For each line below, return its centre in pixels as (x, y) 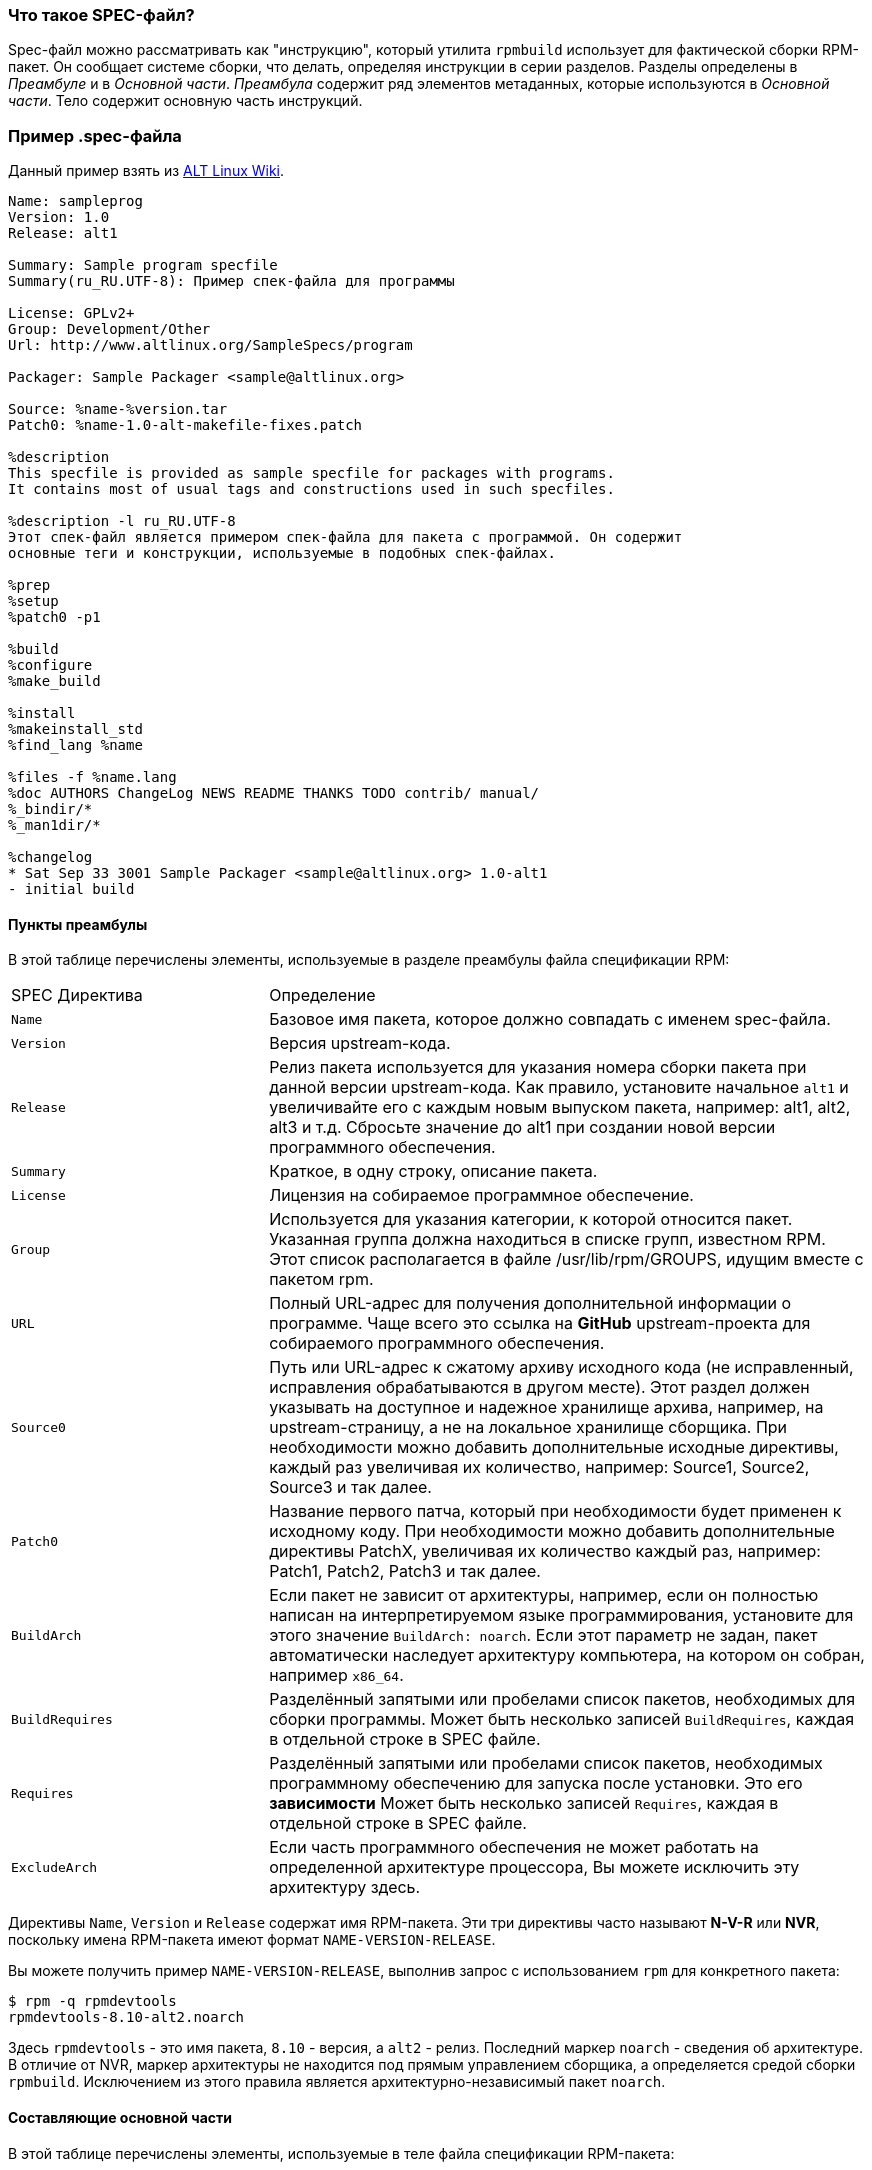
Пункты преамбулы (78, 924)
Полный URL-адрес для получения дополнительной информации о (530, 1303)
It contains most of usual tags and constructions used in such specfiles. (311, 489)
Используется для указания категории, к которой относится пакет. (531, 1219)
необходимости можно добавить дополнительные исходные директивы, (554, 1447)
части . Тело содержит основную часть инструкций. (185, 101)
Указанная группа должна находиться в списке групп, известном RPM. (547, 1239)
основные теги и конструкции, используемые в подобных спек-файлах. (282, 553)
